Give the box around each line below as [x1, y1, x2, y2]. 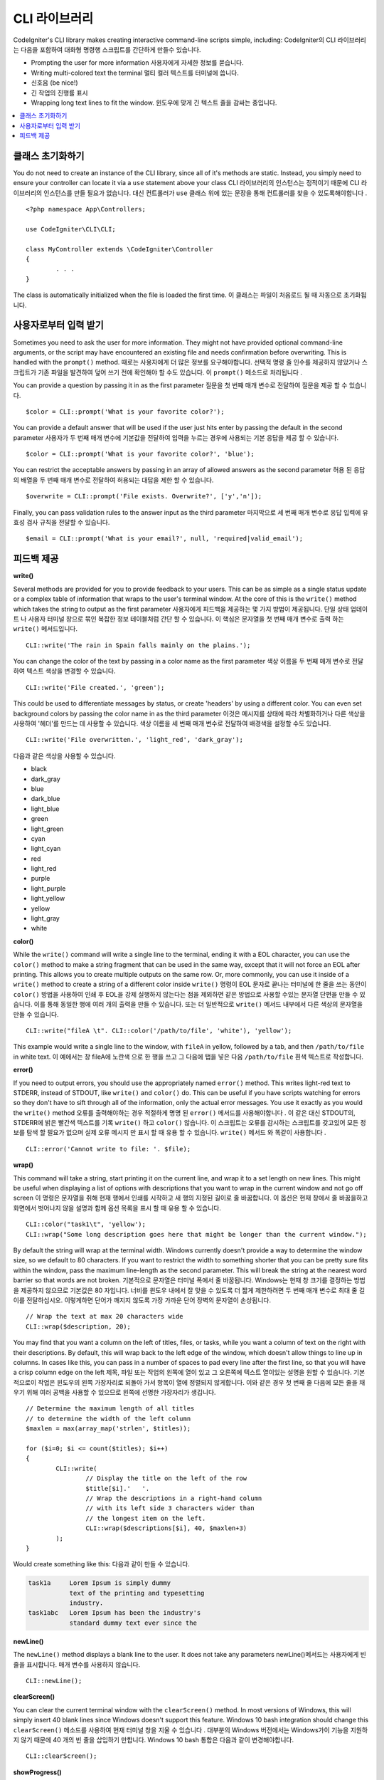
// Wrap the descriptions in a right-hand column [85, 1494, 262, 1502]
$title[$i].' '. [85, 1485, 150, 1492]
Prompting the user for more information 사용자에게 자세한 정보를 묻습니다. [31, 58, 245, 67]
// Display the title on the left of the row [85, 1475, 247, 1482]
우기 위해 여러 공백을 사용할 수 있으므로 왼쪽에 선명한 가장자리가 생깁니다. [13, 1388, 216, 1397]
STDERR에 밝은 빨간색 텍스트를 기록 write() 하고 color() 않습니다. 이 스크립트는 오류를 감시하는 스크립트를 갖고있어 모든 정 [13, 1119, 366, 1127]
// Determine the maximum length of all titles [26, 1405, 195, 1413]
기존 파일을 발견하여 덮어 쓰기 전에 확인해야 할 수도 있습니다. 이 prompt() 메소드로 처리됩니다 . [38, 367, 302, 377]
